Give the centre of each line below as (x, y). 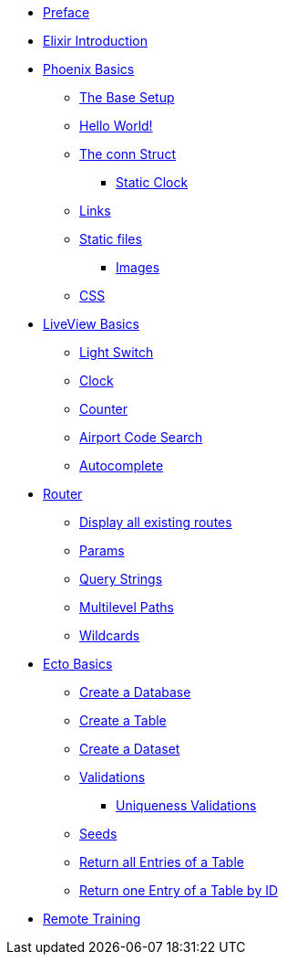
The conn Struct (128, 154)
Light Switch (117, 352)
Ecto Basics (78, 664)
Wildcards (110, 635)
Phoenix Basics (89, 69)
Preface (66, 12)
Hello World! (116, 126)
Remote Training (92, 919)
